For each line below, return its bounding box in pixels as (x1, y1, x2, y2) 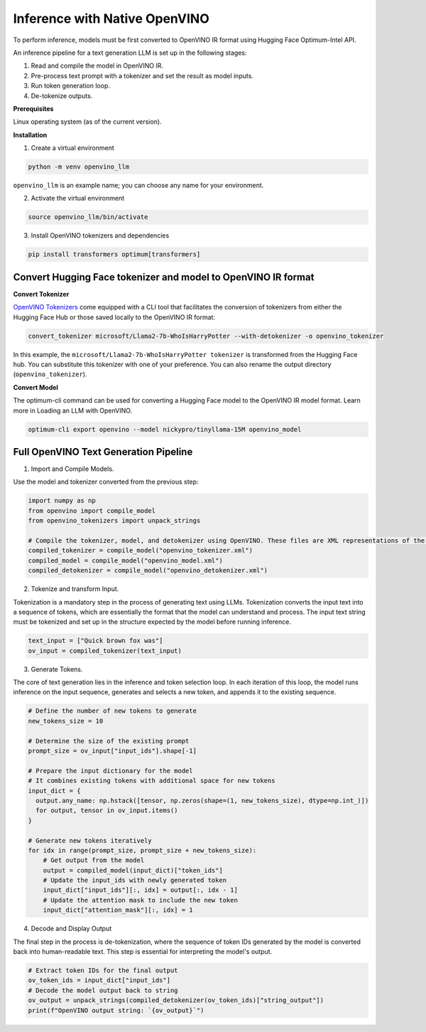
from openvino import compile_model (28, 506, 156, 515)
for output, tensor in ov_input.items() (35, 807, 178, 814)
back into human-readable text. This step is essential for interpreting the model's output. (13, 947, 273, 956)
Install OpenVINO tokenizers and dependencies (31, 231, 170, 240)
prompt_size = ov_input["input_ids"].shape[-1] (28, 747, 197, 755)
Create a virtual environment (31, 144, 115, 152)
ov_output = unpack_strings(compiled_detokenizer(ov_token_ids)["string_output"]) (28, 996, 324, 1004)
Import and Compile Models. (31, 464, 114, 473)
